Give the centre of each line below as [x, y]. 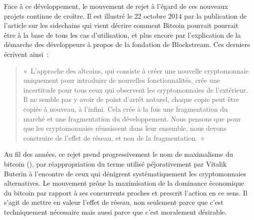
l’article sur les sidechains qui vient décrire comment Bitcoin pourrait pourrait [121, 25]
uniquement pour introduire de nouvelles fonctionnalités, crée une [122, 80]
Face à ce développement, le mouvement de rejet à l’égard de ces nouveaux [116, 6]
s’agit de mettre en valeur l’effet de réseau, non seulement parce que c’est [114, 202]
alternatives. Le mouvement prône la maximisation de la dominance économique [124, 183]
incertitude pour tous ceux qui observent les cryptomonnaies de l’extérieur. [136, 89]
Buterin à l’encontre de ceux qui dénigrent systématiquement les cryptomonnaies [125, 173]
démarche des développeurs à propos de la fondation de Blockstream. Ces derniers [127, 44]
